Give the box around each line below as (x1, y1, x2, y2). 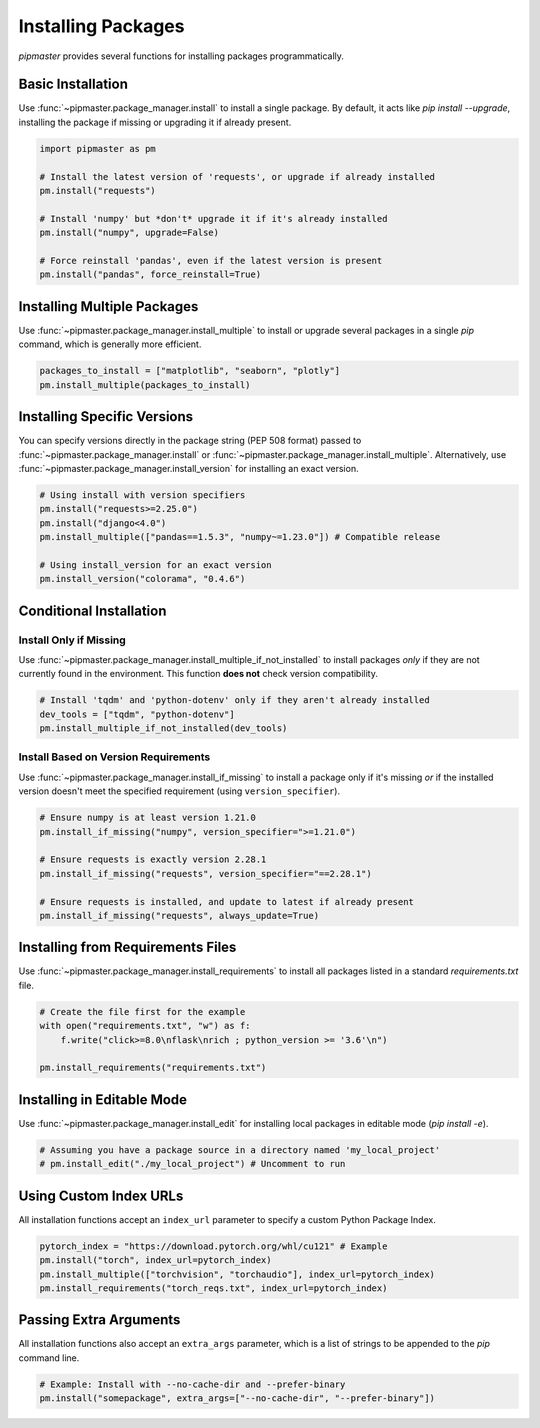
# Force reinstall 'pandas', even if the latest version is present (39, 255, 383, 266)
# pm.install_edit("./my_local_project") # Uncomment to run (39, 1158, 346, 1170)
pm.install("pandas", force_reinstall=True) (39, 269, 262, 280)
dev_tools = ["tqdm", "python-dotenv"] (39, 708, 235, 720)
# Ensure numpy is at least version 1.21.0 (39, 812, 257, 824)
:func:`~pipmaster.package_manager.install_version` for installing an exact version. (18, 462, 359, 474)
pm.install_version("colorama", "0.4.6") (39, 573, 246, 585)
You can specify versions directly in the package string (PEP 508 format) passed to (18, 435, 362, 447)
